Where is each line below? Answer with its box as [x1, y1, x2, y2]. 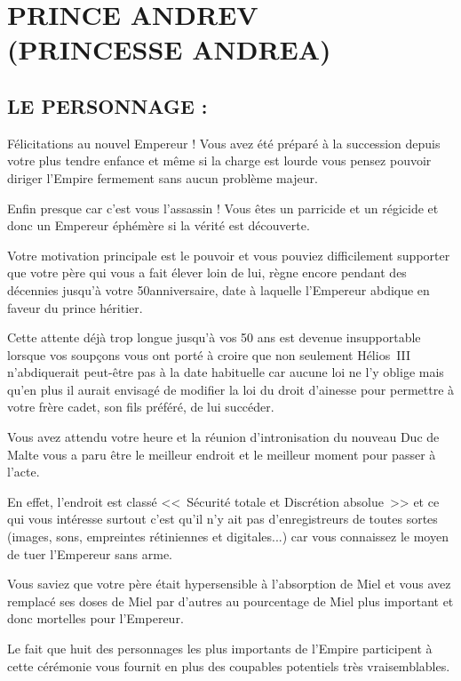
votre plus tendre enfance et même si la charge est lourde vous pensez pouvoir [7, 151, 432, 170]
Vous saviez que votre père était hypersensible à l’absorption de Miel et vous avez [7, 574, 451, 593]
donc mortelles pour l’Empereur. [7, 609, 184, 628]
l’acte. [7, 462, 40, 481]
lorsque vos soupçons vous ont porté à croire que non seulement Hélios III [7, 345, 411, 364]
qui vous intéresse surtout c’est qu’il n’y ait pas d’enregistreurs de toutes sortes [7, 509, 438, 528]
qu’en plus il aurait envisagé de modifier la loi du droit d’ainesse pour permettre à [7, 380, 455, 398]
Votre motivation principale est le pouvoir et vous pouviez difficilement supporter [7, 245, 450, 264]
